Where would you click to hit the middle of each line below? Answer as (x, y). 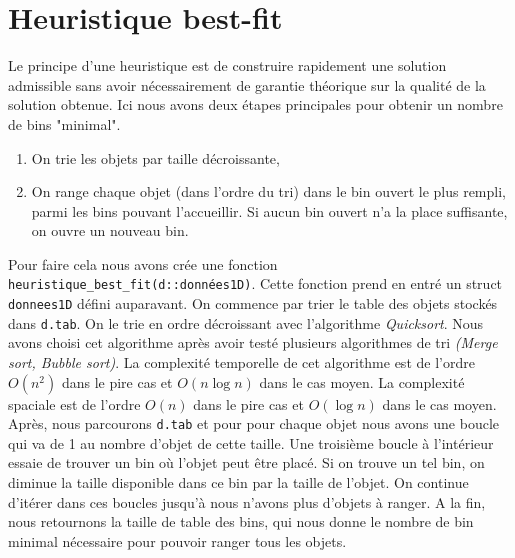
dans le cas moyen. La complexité (362, 381)
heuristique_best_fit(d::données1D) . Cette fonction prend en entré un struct (255, 283)
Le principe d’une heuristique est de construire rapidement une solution (227, 65)
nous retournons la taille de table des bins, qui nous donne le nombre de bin (241, 521)
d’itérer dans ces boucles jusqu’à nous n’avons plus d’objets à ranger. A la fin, (247, 501)
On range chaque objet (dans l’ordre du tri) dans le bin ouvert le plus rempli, (268, 191)
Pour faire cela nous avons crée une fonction (143, 263)
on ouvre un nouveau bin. (110, 230)
